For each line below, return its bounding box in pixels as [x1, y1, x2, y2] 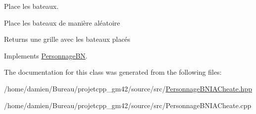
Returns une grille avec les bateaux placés [4, 34, 130, 44]
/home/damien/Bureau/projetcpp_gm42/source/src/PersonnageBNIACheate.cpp [4, 100, 252, 110]
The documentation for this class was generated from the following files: [4, 67, 222, 77]
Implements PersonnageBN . [4, 50, 87, 60]
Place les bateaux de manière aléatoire [4, 17, 120, 28]
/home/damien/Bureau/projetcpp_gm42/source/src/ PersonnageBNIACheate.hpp [4, 83, 252, 93]
